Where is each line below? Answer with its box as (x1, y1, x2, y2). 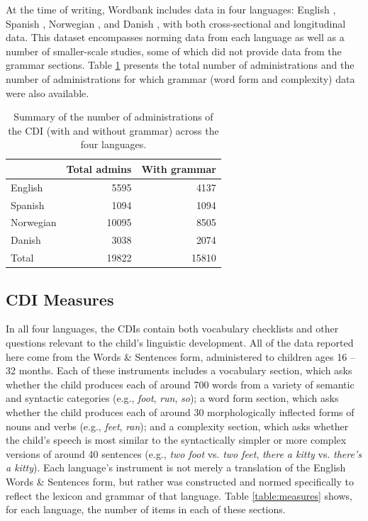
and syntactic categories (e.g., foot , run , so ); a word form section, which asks (6, 391, 339, 405)
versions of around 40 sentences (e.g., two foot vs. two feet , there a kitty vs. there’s (6, 446, 362, 461)
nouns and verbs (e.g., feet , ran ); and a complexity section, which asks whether (6, 418, 349, 433)
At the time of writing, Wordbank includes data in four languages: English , (6, 2, 336, 16)
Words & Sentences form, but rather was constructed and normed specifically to (6, 474, 355, 488)
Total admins (66, 161, 132, 176)
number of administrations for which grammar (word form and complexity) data (6, 71, 355, 86)
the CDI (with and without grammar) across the (8, 123, 219, 138)
